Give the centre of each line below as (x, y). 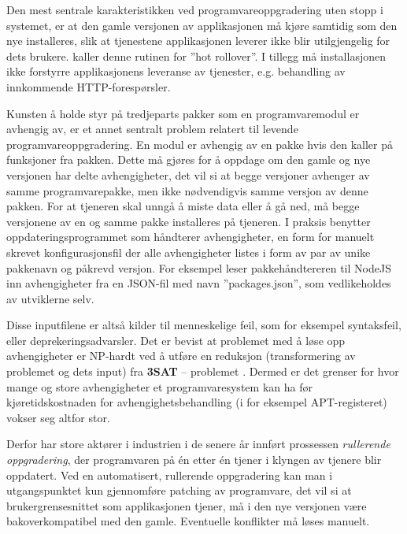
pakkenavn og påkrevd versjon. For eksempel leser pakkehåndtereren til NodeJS (199, 267)
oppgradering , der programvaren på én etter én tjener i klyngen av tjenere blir (194, 460)
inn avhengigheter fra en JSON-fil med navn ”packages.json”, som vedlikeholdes (199, 283)
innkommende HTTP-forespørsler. (89, 86)
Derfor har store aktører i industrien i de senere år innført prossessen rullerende (198, 444)
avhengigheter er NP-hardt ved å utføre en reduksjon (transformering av (181, 356)
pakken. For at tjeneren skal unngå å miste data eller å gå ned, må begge (183, 206)
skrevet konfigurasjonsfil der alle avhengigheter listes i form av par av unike (189, 252)
